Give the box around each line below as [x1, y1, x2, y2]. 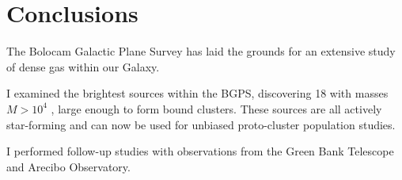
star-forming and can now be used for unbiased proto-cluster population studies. [6, 116, 396, 132]
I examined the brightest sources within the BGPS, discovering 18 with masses [6, 85, 389, 101]
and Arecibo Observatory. [6, 158, 131, 174]
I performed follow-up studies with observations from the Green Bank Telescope [6, 143, 394, 159]
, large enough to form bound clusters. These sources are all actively [51, 100, 382, 117]
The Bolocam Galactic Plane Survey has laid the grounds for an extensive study [6, 43, 396, 59]
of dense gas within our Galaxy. [6, 58, 160, 75]
